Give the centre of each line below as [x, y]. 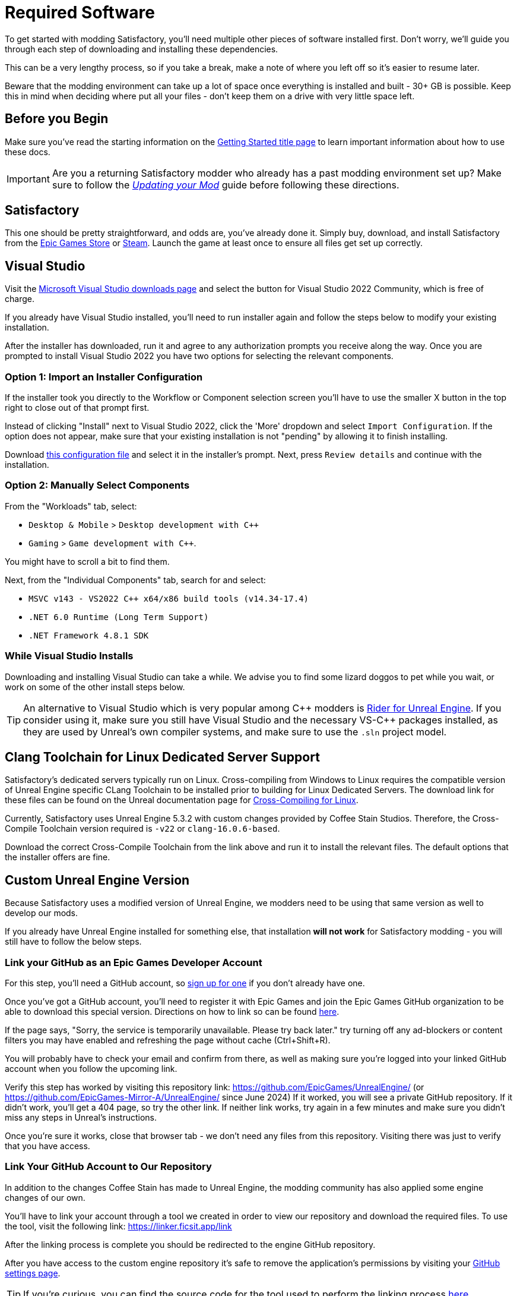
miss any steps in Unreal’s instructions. [81, 1117]
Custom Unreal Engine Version [97, 880]
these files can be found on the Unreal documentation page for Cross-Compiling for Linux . [182, 800]
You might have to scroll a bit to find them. [87, 561]
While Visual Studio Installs [69, 656]
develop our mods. [42, 913]
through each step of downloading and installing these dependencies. [142, 49]
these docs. [28, 152]
